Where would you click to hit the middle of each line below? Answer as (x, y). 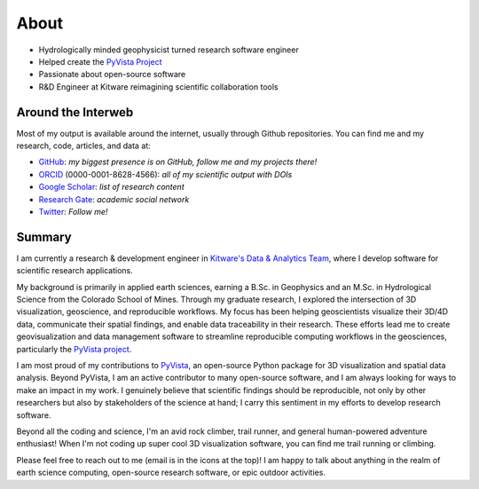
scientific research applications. (75, 271)
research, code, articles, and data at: (83, 146)
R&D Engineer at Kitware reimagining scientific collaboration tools (158, 87)
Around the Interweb (75, 112)
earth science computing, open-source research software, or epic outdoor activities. (171, 473)
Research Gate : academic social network (114, 199)
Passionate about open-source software (112, 75)
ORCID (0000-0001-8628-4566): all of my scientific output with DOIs (165, 174)
